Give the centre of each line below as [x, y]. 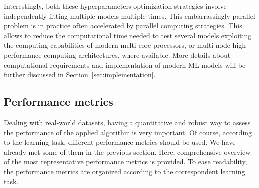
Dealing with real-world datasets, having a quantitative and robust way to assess [127, 122]
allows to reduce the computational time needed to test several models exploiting [128, 35]
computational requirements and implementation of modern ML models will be [125, 65]
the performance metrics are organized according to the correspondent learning [125, 171]
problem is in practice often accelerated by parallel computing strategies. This [123, 26]
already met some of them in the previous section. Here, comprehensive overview [127, 151]
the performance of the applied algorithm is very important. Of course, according [128, 132]
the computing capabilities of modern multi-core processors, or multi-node [117, 45]
